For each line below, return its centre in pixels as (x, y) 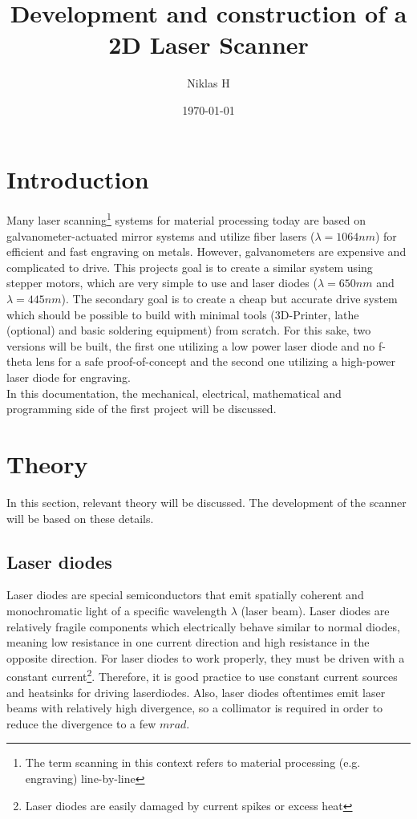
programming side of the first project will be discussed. (142, 409)
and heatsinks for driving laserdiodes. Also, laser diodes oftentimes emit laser (196, 692)
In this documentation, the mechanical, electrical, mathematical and (174, 393)
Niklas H (208, 83)
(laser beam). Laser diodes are (315, 610)
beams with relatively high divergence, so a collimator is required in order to (195, 708)
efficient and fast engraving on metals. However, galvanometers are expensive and (206, 251)
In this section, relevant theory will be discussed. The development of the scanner (206, 502)
